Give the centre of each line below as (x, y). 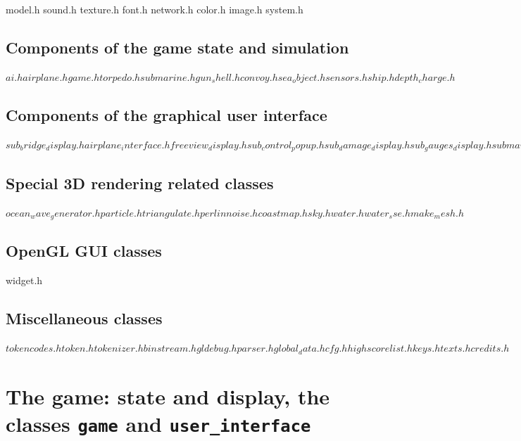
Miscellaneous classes (84, 318)
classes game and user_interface (158, 424)
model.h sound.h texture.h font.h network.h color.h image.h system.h (155, 9)
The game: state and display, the (168, 396)
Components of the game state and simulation (177, 47)
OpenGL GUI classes (84, 251)
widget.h (24, 280)
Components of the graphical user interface (167, 114)
